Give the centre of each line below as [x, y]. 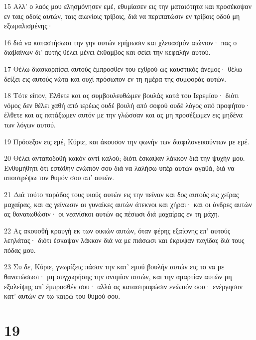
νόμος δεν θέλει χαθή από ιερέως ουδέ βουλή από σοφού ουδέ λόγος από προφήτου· [127, 105]
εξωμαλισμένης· [28, 26]
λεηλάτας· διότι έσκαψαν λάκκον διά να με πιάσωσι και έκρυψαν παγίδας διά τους [124, 240]
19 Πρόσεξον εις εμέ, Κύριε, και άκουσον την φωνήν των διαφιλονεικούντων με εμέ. [127, 141]
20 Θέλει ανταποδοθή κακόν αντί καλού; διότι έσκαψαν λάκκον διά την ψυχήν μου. [125, 158]
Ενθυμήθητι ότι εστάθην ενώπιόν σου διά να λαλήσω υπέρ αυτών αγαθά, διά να [119, 168]
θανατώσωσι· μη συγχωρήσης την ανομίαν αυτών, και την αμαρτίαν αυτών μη [118, 277]
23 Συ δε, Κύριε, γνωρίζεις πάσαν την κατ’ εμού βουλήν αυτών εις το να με [114, 267]
